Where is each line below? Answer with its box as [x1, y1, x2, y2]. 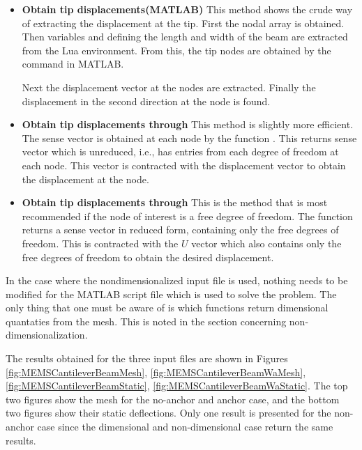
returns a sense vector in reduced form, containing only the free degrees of [22, 222, 339, 237]
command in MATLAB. [22, 56, 124, 71]
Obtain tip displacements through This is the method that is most [22, 195, 328, 210]
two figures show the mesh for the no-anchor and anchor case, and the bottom [6, 391, 340, 406]
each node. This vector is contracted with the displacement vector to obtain [22, 157, 346, 172]
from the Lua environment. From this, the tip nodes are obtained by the [22, 42, 331, 57]
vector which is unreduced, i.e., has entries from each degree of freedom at [22, 144, 339, 159]
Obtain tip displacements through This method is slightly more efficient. [22, 117, 354, 132]
